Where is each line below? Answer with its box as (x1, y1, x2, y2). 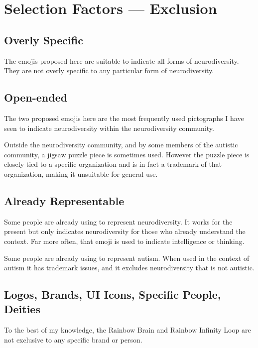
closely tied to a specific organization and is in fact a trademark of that (4, 159, 222, 169)
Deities (4, 301, 40, 317)
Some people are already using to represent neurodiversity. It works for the (4, 216, 233, 227)
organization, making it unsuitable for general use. (4, 168, 158, 179)
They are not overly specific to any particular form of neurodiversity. (4, 65, 214, 76)
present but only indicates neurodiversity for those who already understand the (4, 226, 246, 236)
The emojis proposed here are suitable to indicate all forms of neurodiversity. (4, 55, 239, 66)
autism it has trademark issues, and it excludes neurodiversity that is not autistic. (4, 262, 255, 273)
